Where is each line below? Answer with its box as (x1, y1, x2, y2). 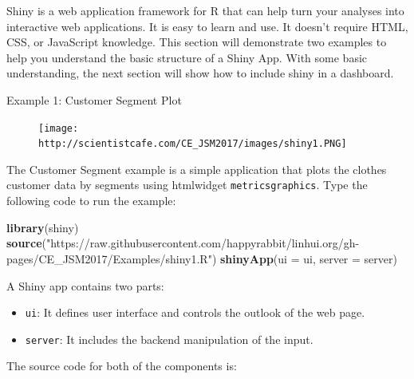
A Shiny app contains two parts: (6, 277, 164, 294)
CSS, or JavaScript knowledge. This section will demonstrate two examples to (6, 34, 387, 50)
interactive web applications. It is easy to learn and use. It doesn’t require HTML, (6, 18, 408, 34)
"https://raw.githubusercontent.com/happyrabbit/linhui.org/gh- (45, 235, 360, 251)
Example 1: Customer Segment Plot (6, 91, 182, 108)
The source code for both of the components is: (6, 357, 237, 374)
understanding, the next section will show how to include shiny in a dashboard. (6, 65, 394, 81)
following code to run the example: (6, 192, 176, 209)
